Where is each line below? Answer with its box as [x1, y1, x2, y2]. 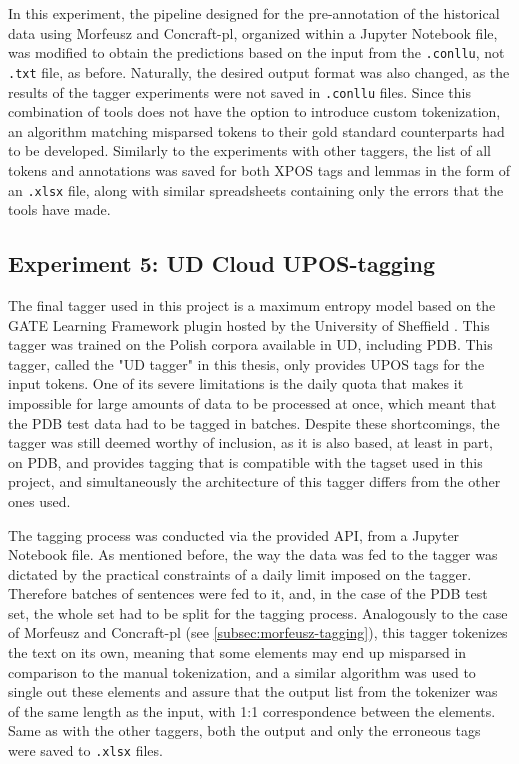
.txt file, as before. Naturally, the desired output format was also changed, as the [8, 61, 510, 82]
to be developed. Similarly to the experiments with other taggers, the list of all [8, 140, 491, 161]
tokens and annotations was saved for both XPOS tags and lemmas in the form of [8, 159, 511, 180]
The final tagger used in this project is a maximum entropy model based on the [8, 294, 496, 315]
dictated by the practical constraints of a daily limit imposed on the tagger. [8, 563, 472, 584]
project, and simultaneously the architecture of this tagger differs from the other [8, 471, 501, 492]
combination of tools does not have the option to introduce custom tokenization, [8, 101, 501, 122]
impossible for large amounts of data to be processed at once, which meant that [8, 392, 497, 413]
